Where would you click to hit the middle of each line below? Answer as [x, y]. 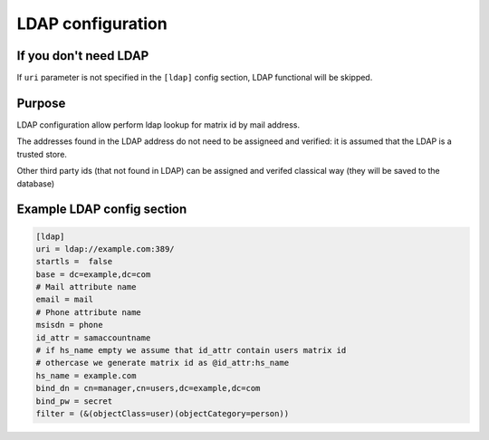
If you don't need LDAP [83, 56]
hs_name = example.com [86, 375]
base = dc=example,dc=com [93, 274]
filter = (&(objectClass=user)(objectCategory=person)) [163, 413]
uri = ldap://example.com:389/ [105, 249]
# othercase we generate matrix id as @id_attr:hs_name [163, 363]
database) [36, 183]
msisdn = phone [69, 325]
